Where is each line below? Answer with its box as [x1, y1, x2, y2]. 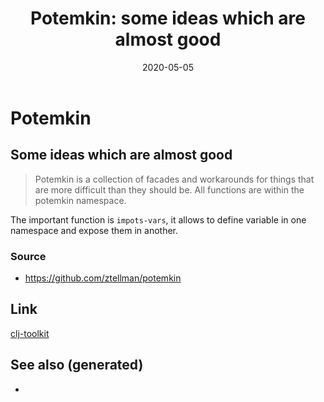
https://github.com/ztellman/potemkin [24, 272, 182, 284]
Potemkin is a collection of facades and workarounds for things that [34, 173, 315, 185]
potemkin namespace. [34, 194, 127, 206]
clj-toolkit [10, 327, 50, 339]
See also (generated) [10, 357, 144, 374]
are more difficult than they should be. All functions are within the [34, 183, 305, 196]
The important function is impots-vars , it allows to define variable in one [10, 213, 307, 226]
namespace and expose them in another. [10, 224, 179, 236]
